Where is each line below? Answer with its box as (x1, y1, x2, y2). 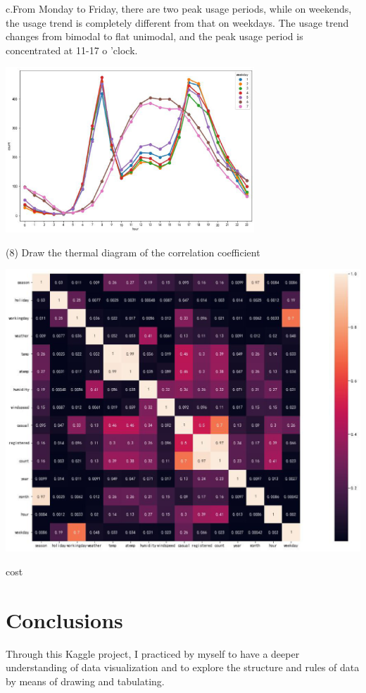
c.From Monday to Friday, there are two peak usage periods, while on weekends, (6, 1, 352, 15)
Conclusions (6, 605, 123, 634)
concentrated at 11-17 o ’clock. (6, 42, 138, 57)
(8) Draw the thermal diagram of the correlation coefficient (6, 244, 260, 259)
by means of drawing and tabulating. (6, 673, 165, 688)
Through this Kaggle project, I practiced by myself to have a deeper (6, 646, 300, 661)
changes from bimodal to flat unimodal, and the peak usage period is (6, 29, 303, 44)
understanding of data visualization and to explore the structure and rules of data (6, 660, 360, 675)
